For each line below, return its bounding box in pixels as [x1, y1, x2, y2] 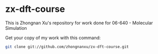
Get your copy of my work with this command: [5, 35, 101, 41]
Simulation [5, 25, 27, 31]
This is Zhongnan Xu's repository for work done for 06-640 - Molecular [5, 20, 153, 26]
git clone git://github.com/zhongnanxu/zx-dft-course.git [5, 44, 129, 49]
